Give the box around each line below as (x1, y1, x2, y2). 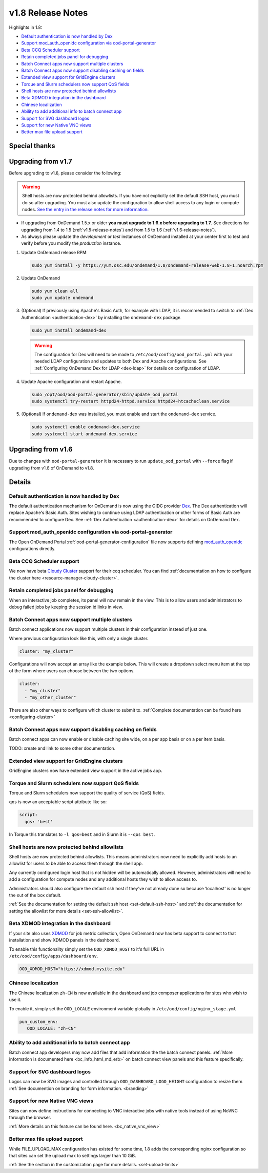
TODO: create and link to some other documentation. (9, 745, 116, 751)
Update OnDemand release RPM (21, 249, 86, 255)
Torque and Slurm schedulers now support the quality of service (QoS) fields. (9, 790, 165, 796)
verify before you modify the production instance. (21, 240, 122, 246)
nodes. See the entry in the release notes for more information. (22, 206, 149, 212)
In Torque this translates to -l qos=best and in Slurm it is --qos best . (9, 831, 155, 837)
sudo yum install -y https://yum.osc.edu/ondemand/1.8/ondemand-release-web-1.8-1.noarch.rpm (31, 262, 264, 268)
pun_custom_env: (19, 1019, 59, 1024)
